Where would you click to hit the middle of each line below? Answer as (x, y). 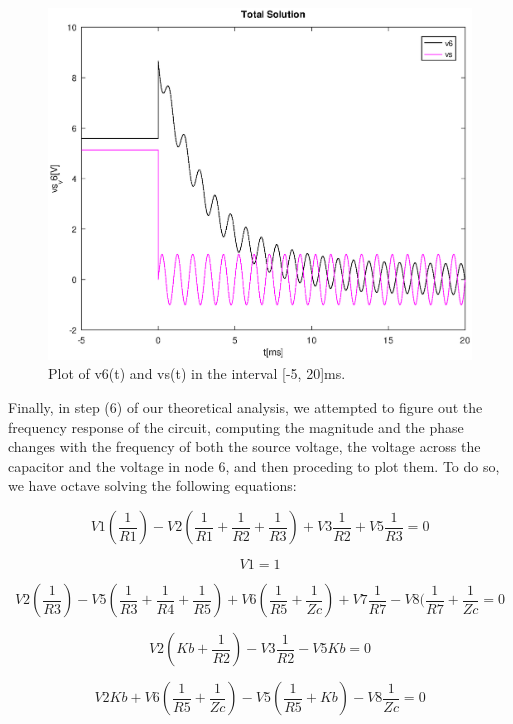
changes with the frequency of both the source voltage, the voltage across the (244, 446)
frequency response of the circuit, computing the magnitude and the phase (236, 426)
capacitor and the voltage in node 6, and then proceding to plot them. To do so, (254, 465)
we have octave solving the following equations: (152, 485)
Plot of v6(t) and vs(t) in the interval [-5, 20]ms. (197, 373)
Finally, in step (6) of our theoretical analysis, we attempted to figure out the (245, 407)
